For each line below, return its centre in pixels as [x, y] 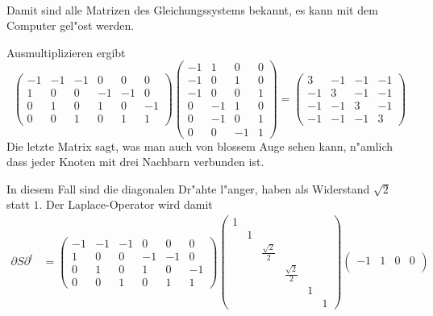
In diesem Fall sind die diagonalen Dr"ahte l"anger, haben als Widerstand [188, 188]
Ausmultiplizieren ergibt [66, 52]
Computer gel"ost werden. [71, 25]
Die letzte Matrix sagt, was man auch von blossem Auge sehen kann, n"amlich [200, 146]
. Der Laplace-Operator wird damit [126, 204]
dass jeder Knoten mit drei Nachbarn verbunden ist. [135, 162]
